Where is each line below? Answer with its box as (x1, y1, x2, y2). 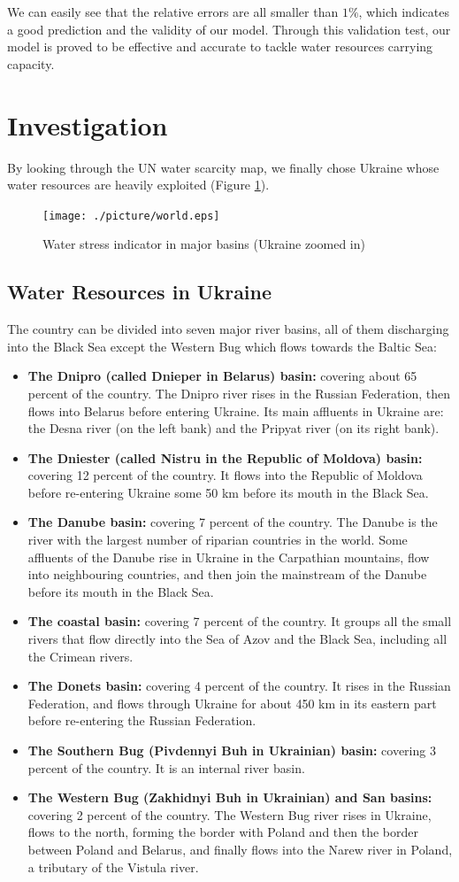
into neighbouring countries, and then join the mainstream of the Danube (27, 565, 427, 584)
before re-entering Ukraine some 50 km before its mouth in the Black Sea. (27, 483, 429, 501)
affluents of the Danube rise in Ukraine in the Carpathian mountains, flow (27, 547, 430, 566)
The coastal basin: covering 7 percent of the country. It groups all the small (27, 612, 452, 631)
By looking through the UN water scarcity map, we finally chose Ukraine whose (7, 158, 440, 176)
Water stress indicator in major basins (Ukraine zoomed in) (42, 235, 365, 253)
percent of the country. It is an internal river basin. (27, 758, 305, 777)
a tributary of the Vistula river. (27, 857, 199, 876)
